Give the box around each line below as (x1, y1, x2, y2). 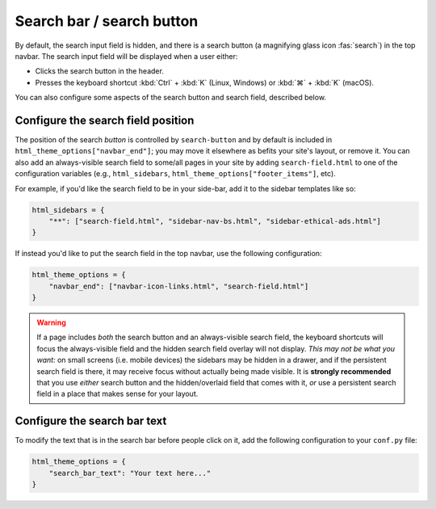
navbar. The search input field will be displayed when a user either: (15, 51, 238, 61)
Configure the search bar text (15, 414, 167, 428)
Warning (36, 318, 66, 327)
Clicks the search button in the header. (35, 66, 165, 76)
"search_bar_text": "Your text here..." (48, 469, 212, 477)
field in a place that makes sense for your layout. (36, 389, 199, 399)
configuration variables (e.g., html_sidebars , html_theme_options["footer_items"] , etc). (15, 169, 337, 179)
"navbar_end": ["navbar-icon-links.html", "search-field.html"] (48, 281, 309, 291)
